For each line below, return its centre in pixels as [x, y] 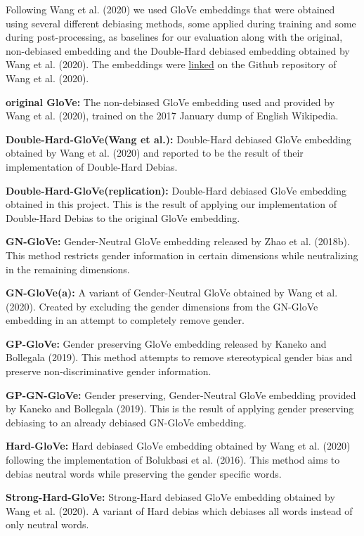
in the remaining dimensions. [68, 269]
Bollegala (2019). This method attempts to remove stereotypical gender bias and [179, 357]
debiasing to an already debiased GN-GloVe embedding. [126, 422]
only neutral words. [47, 524]
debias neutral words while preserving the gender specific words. [144, 473]
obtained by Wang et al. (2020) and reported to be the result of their [155, 153]
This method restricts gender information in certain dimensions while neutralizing [182, 255]
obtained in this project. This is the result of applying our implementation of [171, 204]
